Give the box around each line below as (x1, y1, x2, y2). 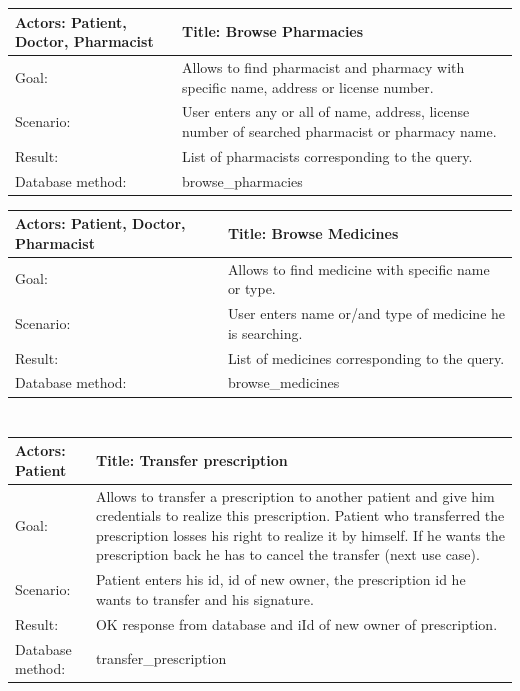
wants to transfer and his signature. (95, 588, 314, 609)
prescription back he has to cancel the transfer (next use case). (95, 544, 480, 565)
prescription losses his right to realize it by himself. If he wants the (95, 524, 505, 545)
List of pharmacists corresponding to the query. (182, 145, 473, 166)
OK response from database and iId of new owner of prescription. (95, 613, 498, 634)
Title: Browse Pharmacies (182, 21, 364, 42)
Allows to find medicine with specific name (227, 258, 490, 279)
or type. (227, 278, 276, 299)
